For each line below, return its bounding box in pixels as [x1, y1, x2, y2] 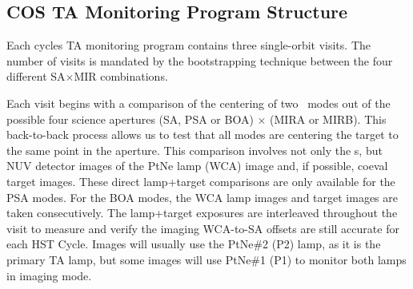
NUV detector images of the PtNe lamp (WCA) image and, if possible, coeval [6, 157, 388, 174]
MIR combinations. [74, 68, 168, 85]
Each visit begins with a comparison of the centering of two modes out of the [6, 94, 391, 111]
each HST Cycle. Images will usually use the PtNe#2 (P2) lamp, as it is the [6, 236, 381, 252]
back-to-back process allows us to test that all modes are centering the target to [6, 126, 399, 143]
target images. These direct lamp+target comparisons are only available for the [6, 172, 395, 189]
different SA [6, 68, 66, 85]
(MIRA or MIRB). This [270, 110, 387, 127]
